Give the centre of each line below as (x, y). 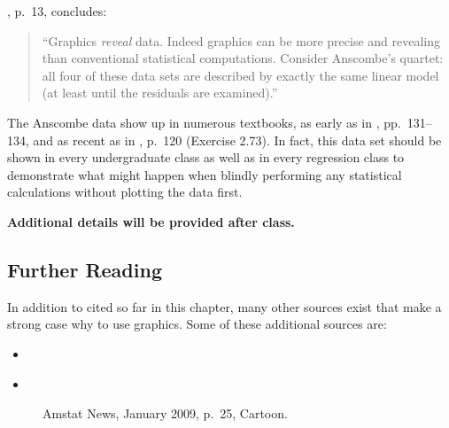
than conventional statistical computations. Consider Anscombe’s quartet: (243, 58)
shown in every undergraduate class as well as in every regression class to (206, 157)
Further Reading (85, 269)
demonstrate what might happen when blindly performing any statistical (205, 174)
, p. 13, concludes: (57, 11)
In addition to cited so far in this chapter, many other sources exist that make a (224, 306)
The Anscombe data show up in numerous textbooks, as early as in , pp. (204, 122)
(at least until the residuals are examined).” (160, 93)
